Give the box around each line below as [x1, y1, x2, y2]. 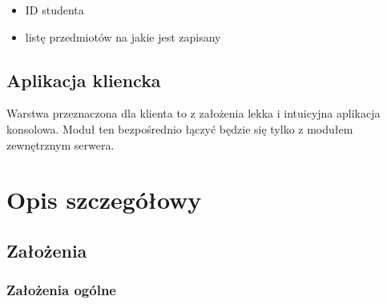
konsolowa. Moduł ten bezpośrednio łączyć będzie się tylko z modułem [6, 120, 353, 137]
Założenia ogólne [6, 280, 116, 300]
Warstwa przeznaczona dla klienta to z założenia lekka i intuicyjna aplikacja [6, 105, 381, 122]
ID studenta [25, 2, 84, 18]
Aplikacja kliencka [6, 67, 161, 92]
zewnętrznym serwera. [6, 136, 115, 153]
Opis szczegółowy [6, 183, 202, 216]
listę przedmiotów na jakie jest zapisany [25, 28, 221, 45]
